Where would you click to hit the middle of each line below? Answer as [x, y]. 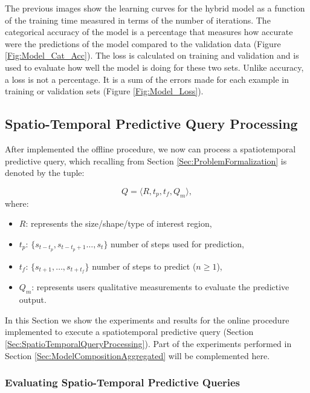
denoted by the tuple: [45, 173]
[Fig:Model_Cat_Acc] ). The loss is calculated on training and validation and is [152, 55]
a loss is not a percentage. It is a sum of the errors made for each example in [147, 79]
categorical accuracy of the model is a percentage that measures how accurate [149, 32]
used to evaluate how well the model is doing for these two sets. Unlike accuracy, [154, 67]
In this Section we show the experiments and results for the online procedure [147, 320]
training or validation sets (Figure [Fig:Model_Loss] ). [104, 91]
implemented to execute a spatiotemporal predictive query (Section [129, 332]
